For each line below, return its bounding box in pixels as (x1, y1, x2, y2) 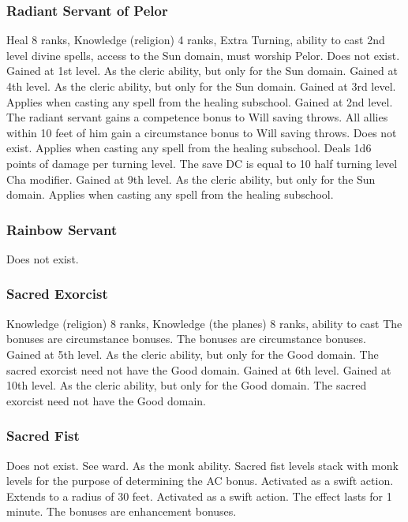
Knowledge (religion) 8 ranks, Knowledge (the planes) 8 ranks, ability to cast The (6, 315, 402, 331)
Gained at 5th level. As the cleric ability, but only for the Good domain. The (6, 345, 379, 362)
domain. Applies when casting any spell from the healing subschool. (6, 186, 334, 203)
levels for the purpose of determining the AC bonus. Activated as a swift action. (6, 472, 394, 489)
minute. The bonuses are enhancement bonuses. (6, 503, 237, 520)
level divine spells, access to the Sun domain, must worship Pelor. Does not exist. (6, 47, 400, 63)
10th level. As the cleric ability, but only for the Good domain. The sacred (6, 377, 367, 393)
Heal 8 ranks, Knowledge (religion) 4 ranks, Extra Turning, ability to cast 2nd (6, 32, 385, 48)
